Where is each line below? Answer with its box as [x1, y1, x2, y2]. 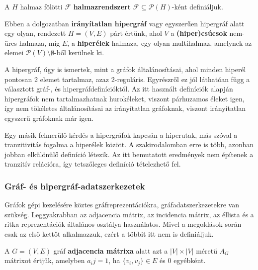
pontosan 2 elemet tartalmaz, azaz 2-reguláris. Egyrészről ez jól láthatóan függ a [4, 74, 250, 84]
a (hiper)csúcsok [171, 28, 227, 38]
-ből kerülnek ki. [54, 47, 104, 58]
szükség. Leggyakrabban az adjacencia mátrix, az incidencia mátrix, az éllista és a [4, 209, 254, 219]
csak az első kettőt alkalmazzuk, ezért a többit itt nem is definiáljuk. [4, 228, 214, 239]
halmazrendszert [73, 1, 131, 11]
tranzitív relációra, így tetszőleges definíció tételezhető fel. [4, 159, 181, 169]
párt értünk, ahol [110, 28, 162, 38]
